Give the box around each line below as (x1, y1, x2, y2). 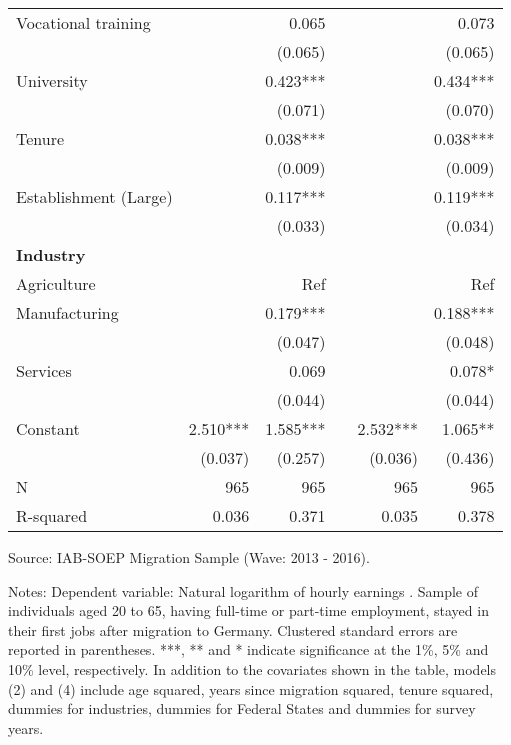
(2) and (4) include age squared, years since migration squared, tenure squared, (8, 678, 494, 699)
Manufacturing (16, 301, 119, 324)
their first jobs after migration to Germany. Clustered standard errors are (8, 619, 458, 640)
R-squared (16, 504, 88, 527)
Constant (16, 417, 80, 440)
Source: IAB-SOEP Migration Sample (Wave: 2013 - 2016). (8, 547, 370, 567)
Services (16, 359, 72, 382)
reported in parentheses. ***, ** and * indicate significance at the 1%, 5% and (8, 639, 489, 660)
